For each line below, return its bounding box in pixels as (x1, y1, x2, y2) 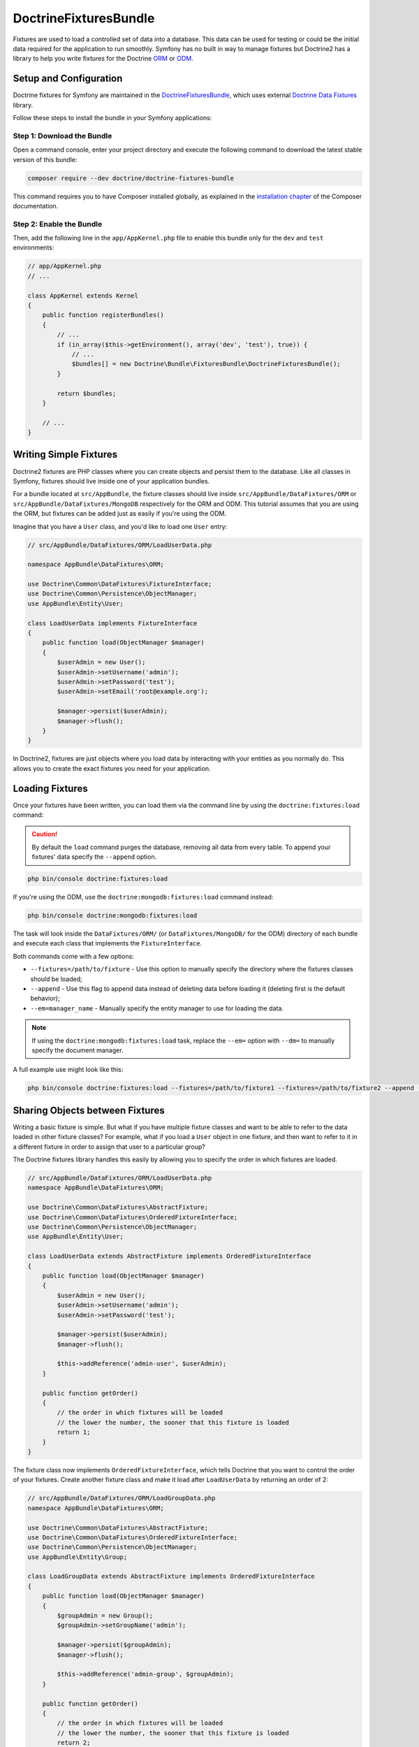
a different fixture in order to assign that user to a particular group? (13, 1143, 206, 1151)
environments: (13, 243, 54, 252)
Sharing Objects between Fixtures (13, 1104, 165, 1116)
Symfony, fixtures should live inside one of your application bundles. (13, 477, 210, 485)
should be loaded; (30, 975, 83, 983)
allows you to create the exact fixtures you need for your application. (13, 764, 211, 772)
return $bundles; (57, 389, 117, 398)
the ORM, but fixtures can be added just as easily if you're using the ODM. (13, 509, 227, 518)
